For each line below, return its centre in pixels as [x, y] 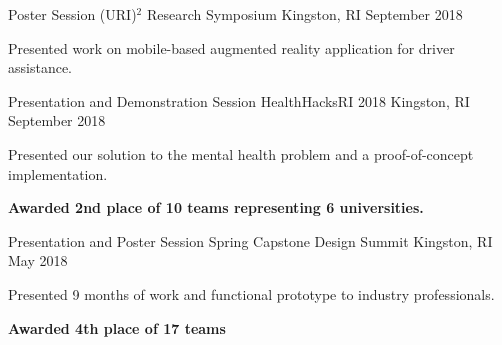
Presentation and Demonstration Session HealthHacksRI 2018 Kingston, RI [239, 100]
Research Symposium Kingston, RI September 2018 [304, 14]
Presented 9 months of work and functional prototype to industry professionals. [251, 293]
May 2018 [38, 260]
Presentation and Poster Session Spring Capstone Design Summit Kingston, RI [250, 240]
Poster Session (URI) [72, 14]
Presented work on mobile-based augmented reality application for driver [231, 47]
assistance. [40, 67]
